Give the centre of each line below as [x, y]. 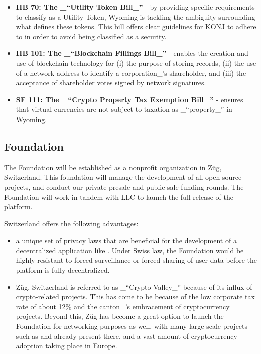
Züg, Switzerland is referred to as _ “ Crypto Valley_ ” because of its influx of [134, 286]
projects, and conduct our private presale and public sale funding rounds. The [124, 187]
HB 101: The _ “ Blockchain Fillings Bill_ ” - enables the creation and [132, 53]
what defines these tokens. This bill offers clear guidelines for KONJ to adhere [136, 26]
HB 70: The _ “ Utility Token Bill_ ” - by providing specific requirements [135, 7]
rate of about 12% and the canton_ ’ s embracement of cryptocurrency [123, 306]
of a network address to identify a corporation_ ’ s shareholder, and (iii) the [131, 73]
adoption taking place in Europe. [67, 346]
